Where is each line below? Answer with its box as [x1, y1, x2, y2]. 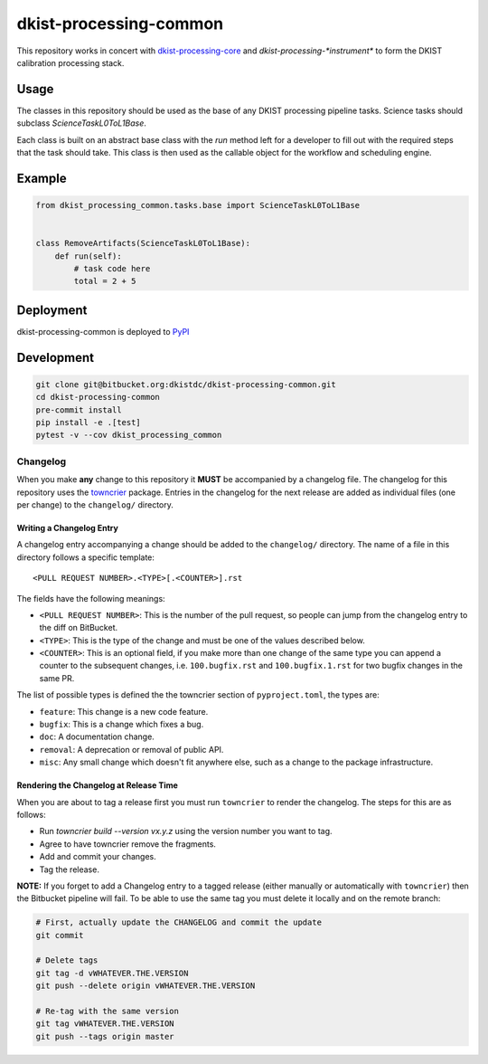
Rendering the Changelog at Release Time [16, 780, 178, 791]
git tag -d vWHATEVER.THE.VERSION [35, 968, 189, 978]
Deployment [16, 302, 88, 318]
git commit [35, 930, 84, 940]
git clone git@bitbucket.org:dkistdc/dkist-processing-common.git [35, 379, 336, 389]
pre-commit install [35, 404, 122, 415]
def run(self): [54, 251, 122, 261]
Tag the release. [39, 864, 99, 875]
